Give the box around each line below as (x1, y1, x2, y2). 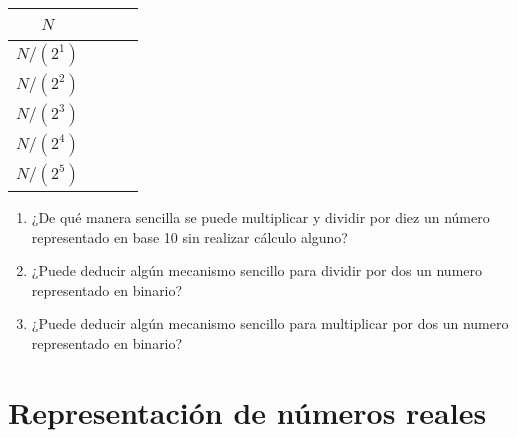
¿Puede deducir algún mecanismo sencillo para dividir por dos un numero (31, 260, 483, 281)
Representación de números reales (8, 391, 487, 432)
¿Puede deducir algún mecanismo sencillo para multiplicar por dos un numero (31, 313, 509, 334)
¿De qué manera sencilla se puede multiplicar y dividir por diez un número (31, 207, 490, 227)
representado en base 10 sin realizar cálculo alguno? (31, 226, 348, 247)
